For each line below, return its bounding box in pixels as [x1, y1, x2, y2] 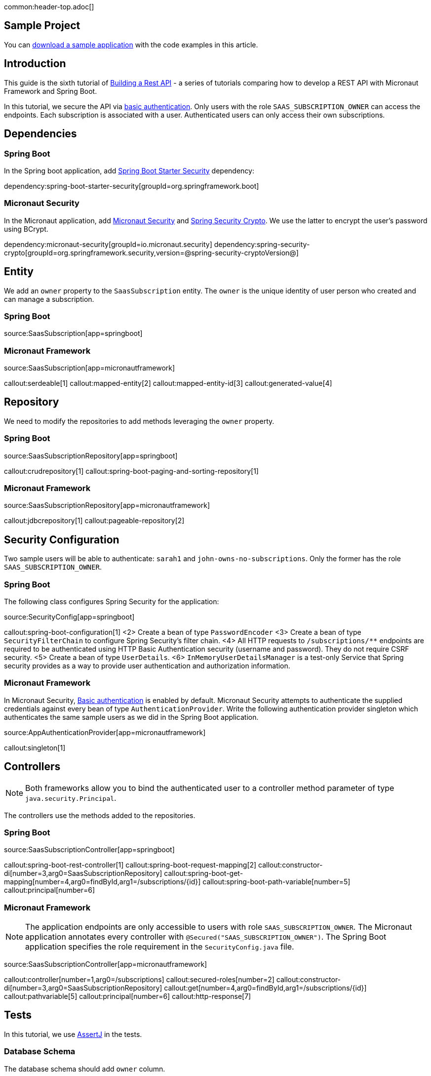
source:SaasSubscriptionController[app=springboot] [4, 845, 175, 854]
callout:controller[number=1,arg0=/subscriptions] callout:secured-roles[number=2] [4, 975, 274, 984]
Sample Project [4, 19, 80, 32]
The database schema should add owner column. [4, 1064, 165, 1073]
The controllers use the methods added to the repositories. [4, 811, 196, 820]
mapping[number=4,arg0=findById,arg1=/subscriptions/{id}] [4, 877, 201, 886]
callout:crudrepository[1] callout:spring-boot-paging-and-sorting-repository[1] [4, 466, 259, 475]
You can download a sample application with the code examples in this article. [4, 40, 258, 49]
